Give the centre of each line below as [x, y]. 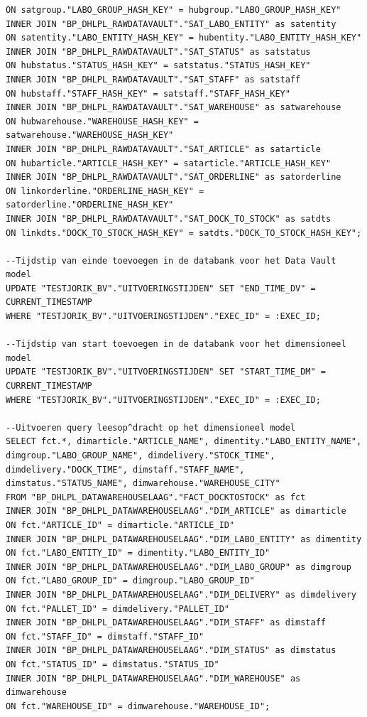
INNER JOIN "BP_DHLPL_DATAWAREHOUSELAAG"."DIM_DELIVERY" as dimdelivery [181, 594]
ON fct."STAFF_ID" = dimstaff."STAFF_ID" [105, 636]
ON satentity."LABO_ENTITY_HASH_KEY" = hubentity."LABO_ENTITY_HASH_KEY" [184, 38]
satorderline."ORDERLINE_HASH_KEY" [90, 205]
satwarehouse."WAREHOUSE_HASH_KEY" [90, 135]
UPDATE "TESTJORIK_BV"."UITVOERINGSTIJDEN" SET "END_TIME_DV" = [161, 288]
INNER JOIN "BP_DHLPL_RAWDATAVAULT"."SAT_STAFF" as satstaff [153, 79]
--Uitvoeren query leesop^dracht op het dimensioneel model [151, 427]
